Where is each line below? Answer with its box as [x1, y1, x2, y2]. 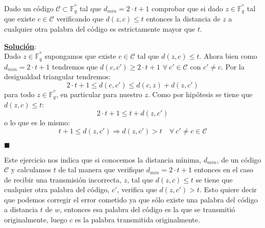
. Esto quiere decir [199, 184, 257, 195]
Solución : [4, 40, 36, 51]
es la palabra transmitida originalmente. [75, 214, 200, 225]
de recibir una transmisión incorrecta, [4, 174, 122, 185]
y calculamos [11, 164, 52, 175]
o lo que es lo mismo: [4, 117, 70, 127]
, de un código [216, 154, 261, 165]
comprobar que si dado [151, 3, 223, 13]
